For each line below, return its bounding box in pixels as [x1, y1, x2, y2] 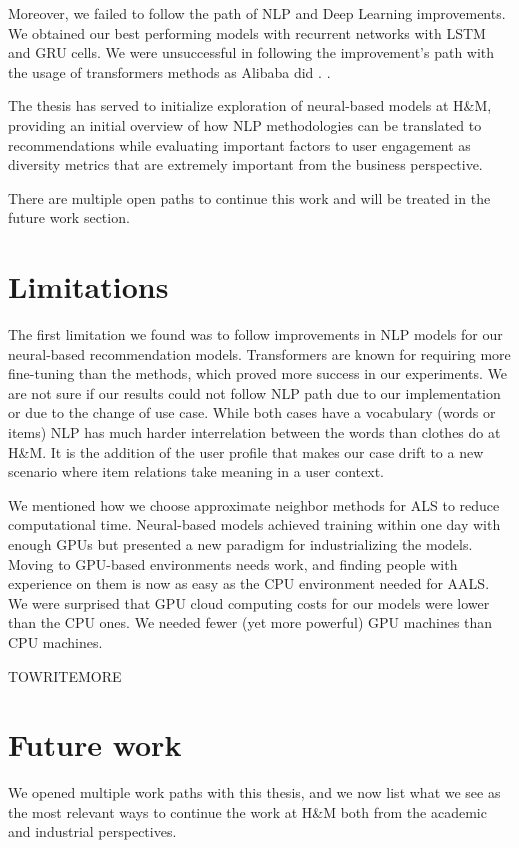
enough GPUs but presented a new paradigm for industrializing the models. [8, 534, 473, 554]
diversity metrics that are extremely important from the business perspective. [8, 154, 483, 175]
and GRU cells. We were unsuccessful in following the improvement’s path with [8, 42, 495, 63]
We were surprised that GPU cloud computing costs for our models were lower [8, 592, 490, 613]
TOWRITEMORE [8, 665, 122, 686]
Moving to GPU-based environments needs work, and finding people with [8, 553, 458, 574]
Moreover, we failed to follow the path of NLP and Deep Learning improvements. [8, 3, 506, 23]
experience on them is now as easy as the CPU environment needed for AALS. [8, 573, 490, 594]
